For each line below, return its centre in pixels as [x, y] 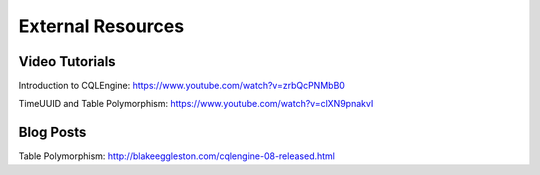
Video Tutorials [67, 61]
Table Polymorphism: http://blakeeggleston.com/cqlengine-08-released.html [176, 156]
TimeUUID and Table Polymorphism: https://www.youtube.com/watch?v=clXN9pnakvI [196, 104]
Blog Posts [52, 132]
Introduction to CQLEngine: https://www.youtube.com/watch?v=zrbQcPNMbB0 [181, 86]
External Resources [101, 26]
